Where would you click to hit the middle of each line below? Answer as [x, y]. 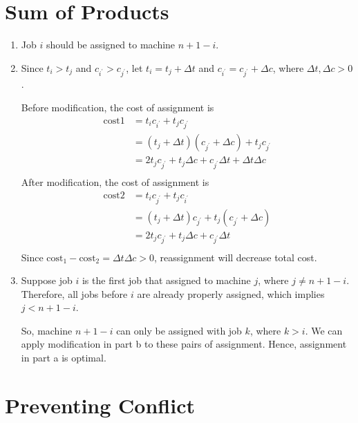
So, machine [47, 330]
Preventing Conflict [100, 405]
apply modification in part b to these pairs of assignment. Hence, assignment [184, 344]
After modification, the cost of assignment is [115, 182]
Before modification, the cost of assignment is [117, 107]
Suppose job [47, 280]
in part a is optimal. [64, 358]
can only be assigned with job [179, 330]
